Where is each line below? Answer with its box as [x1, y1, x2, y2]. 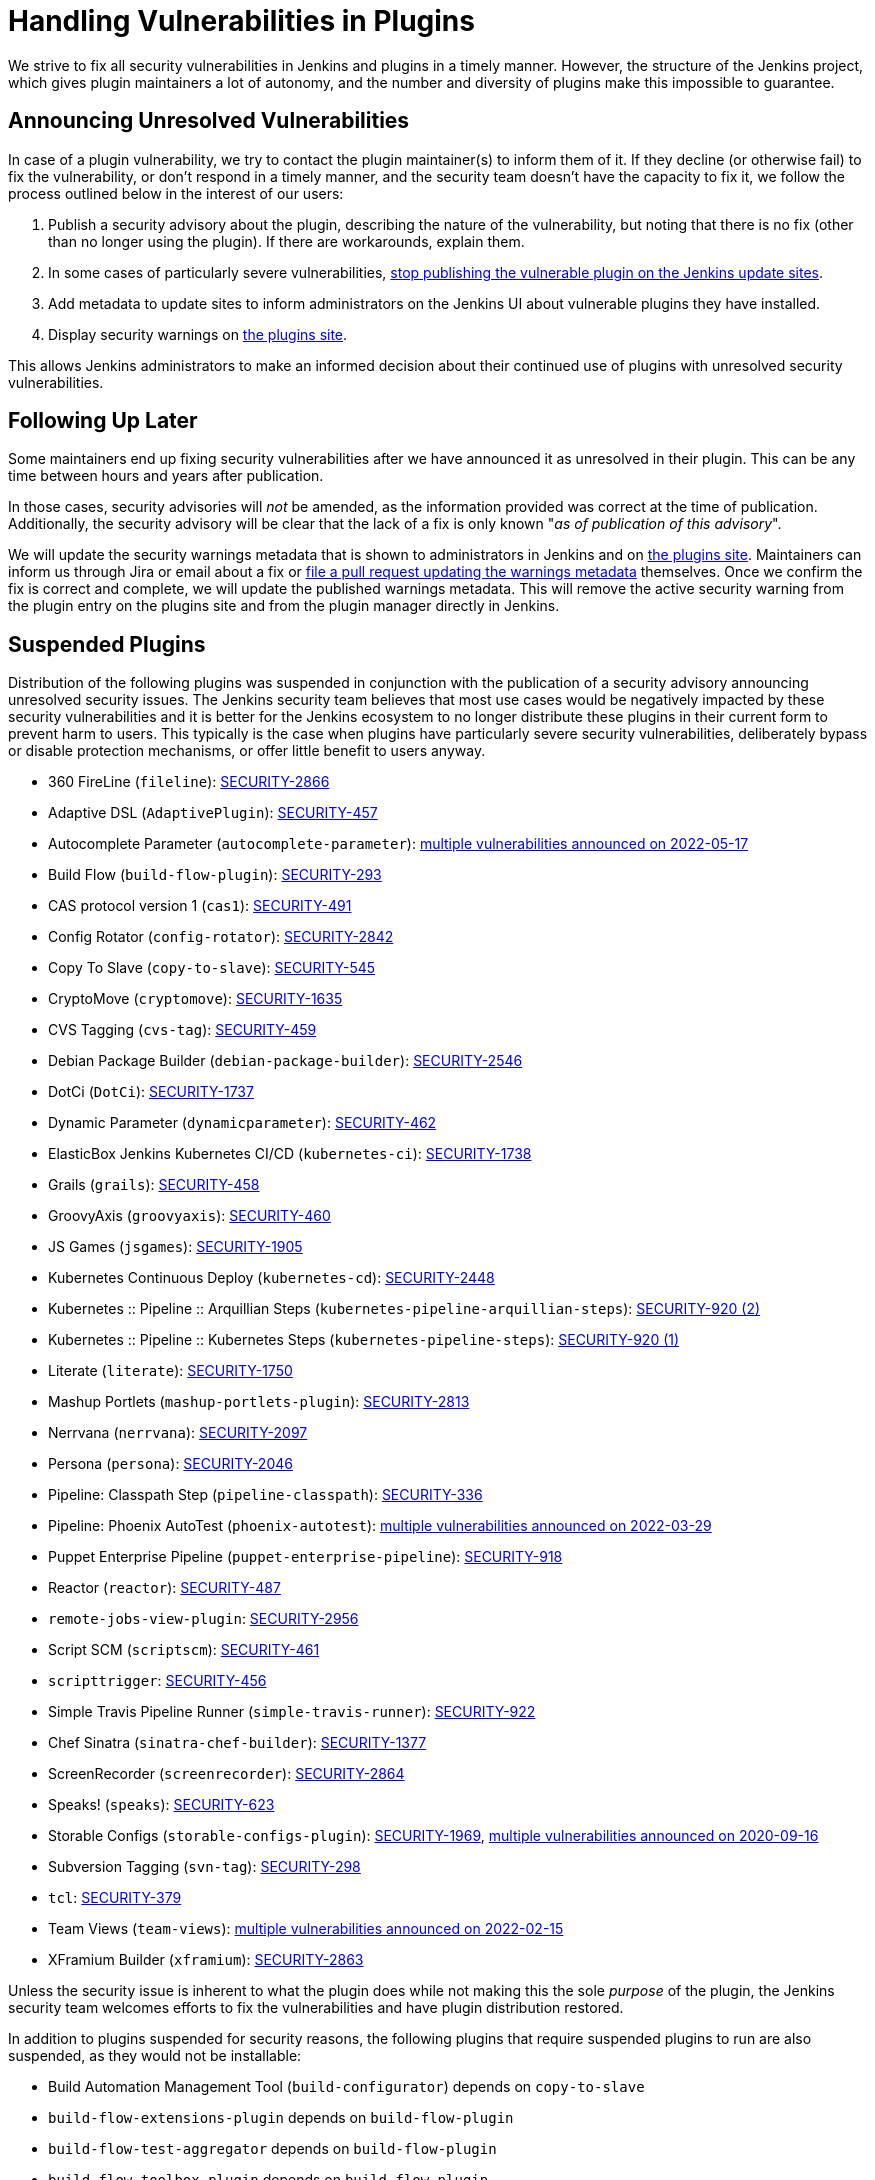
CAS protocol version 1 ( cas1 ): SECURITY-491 [48, 897, 352, 915]
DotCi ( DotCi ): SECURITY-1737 [48, 1083, 254, 1101]
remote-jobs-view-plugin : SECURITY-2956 [48, 1610, 359, 1628]
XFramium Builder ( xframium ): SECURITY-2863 [48, 1951, 364, 1969]
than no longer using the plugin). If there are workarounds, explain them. [48, 232, 525, 250]
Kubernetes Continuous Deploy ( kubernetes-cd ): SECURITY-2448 [48, 1269, 495, 1287]
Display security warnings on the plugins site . [48, 325, 348, 343]
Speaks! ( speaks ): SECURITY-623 [48, 1796, 275, 1814]
